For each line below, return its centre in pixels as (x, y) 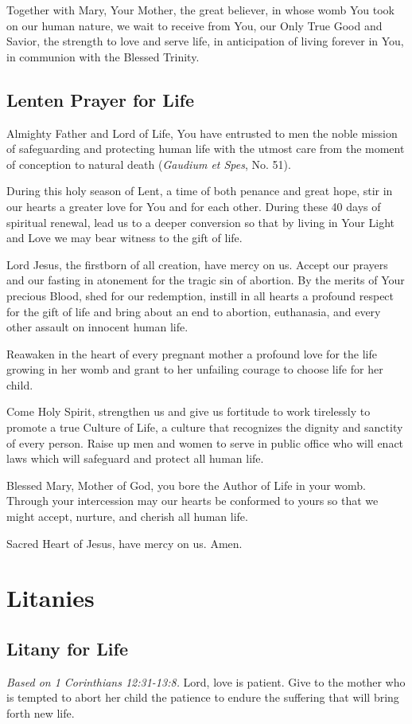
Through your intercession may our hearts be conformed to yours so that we (192, 501)
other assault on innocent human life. (97, 327)
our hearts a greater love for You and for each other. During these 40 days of (194, 206)
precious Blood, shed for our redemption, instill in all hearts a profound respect (200, 295)
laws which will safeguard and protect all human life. (135, 458)
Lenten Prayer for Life (101, 99)
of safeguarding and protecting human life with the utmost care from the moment (206, 149)
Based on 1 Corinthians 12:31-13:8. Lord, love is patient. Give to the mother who (206, 681)
